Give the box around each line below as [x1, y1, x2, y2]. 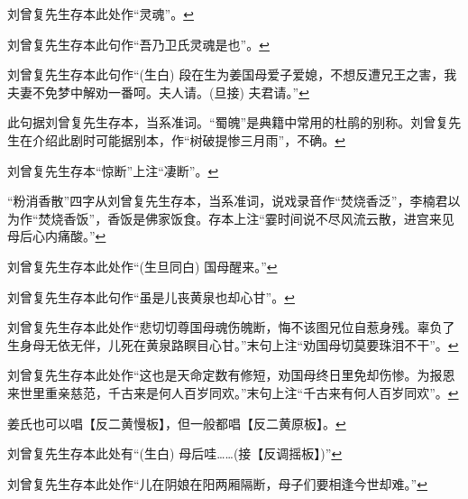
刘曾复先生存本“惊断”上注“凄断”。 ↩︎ [7, 161, 219, 180]
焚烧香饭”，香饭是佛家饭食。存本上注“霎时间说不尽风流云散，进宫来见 [38, 208, 454, 227]
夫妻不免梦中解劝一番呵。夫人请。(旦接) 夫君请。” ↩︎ [7, 82, 309, 101]
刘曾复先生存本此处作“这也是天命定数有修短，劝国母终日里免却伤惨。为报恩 [7, 365, 455, 384]
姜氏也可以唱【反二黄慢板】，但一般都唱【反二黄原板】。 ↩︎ [7, 413, 346, 432]
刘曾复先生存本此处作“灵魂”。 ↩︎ [7, 5, 194, 23]
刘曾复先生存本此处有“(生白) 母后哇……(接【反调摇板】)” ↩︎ [7, 444, 343, 463]
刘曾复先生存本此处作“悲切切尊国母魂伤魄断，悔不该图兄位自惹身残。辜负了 [7, 318, 455, 337]
